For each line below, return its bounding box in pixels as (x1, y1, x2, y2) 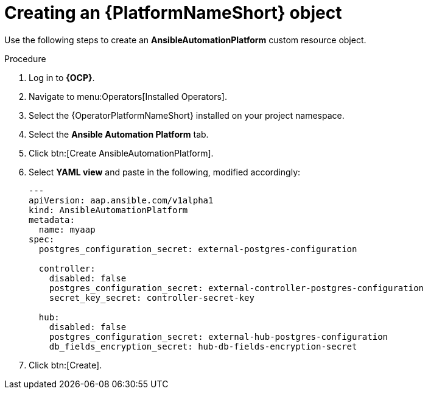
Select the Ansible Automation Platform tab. (29, 128, 209, 139)
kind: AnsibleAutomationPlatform (29, 205, 188, 215)
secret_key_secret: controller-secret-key (49, 292, 254, 303)
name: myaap (38, 224, 96, 234)
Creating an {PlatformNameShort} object (4, 2, 342, 23)
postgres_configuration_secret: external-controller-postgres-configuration (49, 283, 424, 293)
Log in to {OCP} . (29, 72, 95, 83)
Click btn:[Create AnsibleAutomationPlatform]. (29, 147, 214, 158)
